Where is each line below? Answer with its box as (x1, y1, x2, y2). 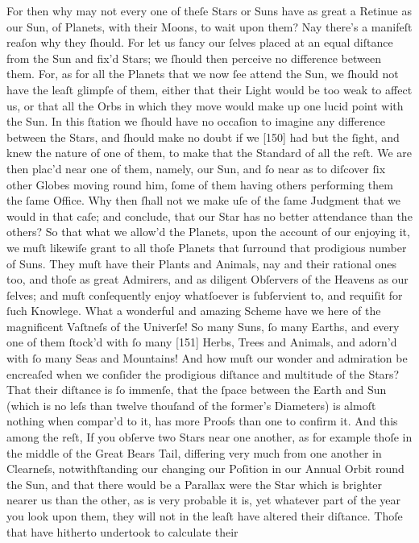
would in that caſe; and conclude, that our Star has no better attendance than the (6, 207, 413, 224)
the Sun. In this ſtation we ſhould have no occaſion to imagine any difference (6, 113, 385, 130)
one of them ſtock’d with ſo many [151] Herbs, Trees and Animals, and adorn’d (6, 334, 397, 350)
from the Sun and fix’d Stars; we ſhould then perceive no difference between (6, 49, 381, 66)
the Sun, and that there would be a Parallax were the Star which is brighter (6, 475, 383, 492)
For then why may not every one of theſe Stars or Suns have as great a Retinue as (6, 2, 412, 19)
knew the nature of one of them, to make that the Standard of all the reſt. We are (6, 144, 412, 161)
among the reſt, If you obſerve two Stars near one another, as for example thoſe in (6, 429, 413, 446)
